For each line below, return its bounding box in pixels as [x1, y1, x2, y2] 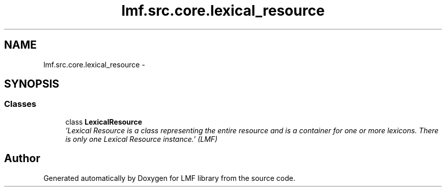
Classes [4, 99, 37, 109]
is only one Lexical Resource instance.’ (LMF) [65, 134, 218, 143]
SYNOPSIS [4, 78, 60, 91]
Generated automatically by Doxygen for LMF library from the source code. [43, 173, 295, 182]
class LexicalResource [65, 117, 142, 126]
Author [4, 152, 40, 165]
